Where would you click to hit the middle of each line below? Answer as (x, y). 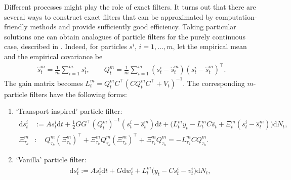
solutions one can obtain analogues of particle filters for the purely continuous (125, 36)
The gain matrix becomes (44, 83)
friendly (16, 27)
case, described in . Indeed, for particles (66, 46)
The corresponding (216, 83)
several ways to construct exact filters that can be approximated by (109, 16)
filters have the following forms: (78, 94)
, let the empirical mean (210, 46)
